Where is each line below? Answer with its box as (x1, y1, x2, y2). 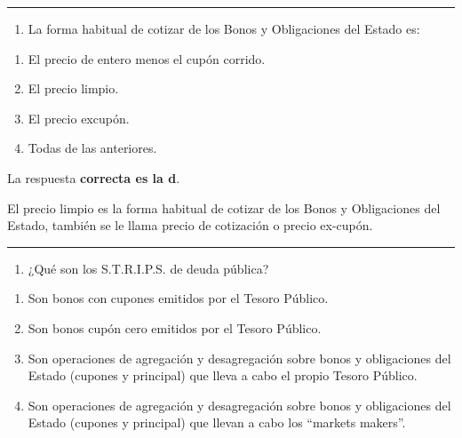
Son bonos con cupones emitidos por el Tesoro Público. (28, 289, 329, 307)
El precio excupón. (28, 108, 130, 127)
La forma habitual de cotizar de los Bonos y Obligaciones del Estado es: (28, 20, 420, 37)
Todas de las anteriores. (28, 139, 157, 157)
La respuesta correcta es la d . (7, 168, 180, 187)
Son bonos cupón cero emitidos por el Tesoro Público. (28, 318, 322, 337)
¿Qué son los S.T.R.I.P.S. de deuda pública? (28, 259, 269, 277)
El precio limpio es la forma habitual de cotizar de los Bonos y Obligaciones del (7, 198, 441, 217)
